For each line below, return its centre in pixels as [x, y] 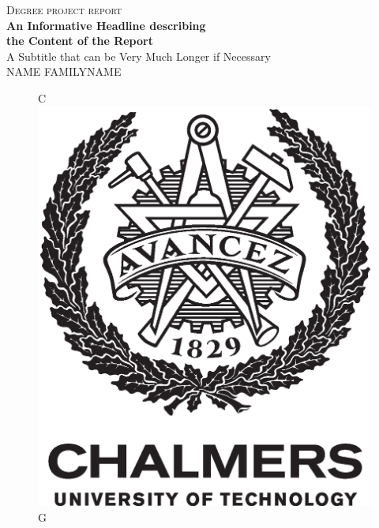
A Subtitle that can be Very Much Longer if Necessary [139, 56]
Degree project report [64, 9]
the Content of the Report [80, 41]
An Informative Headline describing [106, 25]
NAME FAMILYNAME [64, 71]
